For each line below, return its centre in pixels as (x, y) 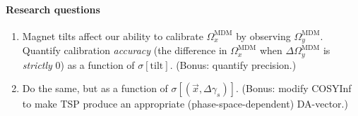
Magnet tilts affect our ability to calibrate (113, 36)
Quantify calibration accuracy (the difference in (125, 50)
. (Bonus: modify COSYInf (294, 88)
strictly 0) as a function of (78, 64)
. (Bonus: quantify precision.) (233, 64)
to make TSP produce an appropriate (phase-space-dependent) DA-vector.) (185, 104)
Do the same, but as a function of (95, 88)
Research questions (53, 9)
